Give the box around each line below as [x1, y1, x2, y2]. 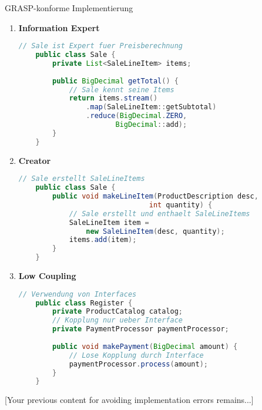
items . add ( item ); [69, 236, 137, 244]
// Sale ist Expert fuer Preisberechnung [18, 42, 183, 51]
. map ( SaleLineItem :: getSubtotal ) [86, 103, 217, 112]
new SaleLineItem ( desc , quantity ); [86, 227, 225, 236]
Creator [18, 154, 51, 166]
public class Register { [35, 298, 133, 307]
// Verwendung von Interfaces [18, 290, 137, 298]
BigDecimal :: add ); [115, 120, 187, 129]
